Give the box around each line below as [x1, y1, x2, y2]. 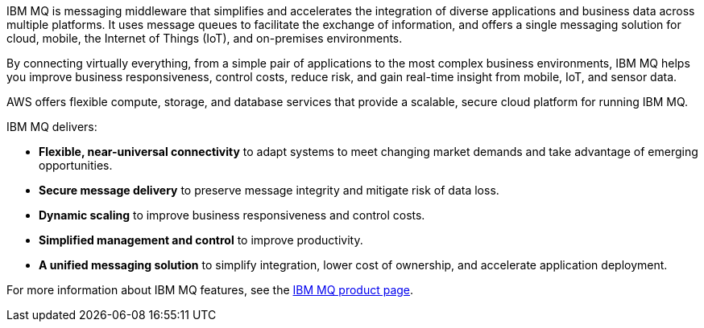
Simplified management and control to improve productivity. [39, 233, 363, 247]
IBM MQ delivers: [6, 120, 97, 133]
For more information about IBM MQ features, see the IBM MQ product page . [6, 283, 414, 297]
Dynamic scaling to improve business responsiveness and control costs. [39, 208, 425, 222]
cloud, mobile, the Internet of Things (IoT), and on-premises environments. [6, 31, 403, 45]
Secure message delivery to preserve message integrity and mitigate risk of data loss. [39, 183, 499, 197]
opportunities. [39, 158, 113, 172]
